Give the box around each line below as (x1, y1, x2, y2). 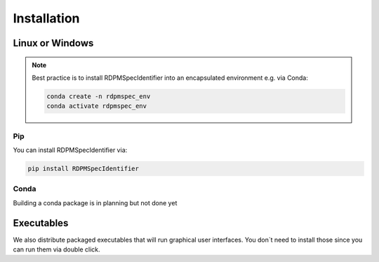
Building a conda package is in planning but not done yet (13, 198, 178, 207)
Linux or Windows (13, 37, 94, 49)
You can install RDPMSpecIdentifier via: (13, 146, 128, 154)
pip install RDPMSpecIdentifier (27, 165, 140, 173)
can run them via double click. (13, 245, 101, 254)
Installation (13, 11, 80, 26)
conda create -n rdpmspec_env (46, 92, 151, 100)
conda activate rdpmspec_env (46, 102, 147, 110)
